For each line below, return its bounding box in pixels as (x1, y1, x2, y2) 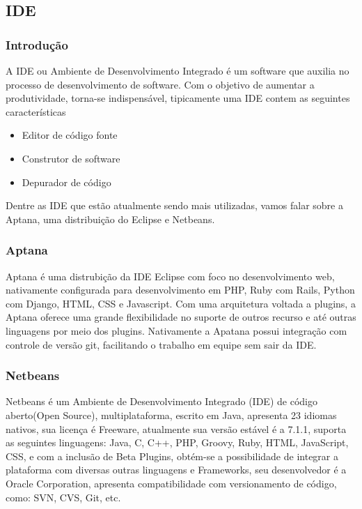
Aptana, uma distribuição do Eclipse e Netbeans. (6, 211, 215, 226)
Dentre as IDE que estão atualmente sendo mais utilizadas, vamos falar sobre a (6, 198, 343, 213)
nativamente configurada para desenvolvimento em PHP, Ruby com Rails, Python (6, 282, 355, 297)
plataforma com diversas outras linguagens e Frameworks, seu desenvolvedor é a (6, 462, 347, 477)
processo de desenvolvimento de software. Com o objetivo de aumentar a (6, 77, 315, 91)
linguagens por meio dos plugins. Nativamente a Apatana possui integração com (6, 323, 347, 337)
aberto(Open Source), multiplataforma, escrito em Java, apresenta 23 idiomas (6, 407, 337, 422)
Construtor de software (22, 151, 120, 165)
